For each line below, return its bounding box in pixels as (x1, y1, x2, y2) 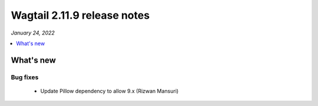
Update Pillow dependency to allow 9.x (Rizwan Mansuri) (40, 87, 179, 94)
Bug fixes (11, 73, 39, 81)
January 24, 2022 (11, 29, 55, 36)
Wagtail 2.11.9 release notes (11, 9, 150, 22)
